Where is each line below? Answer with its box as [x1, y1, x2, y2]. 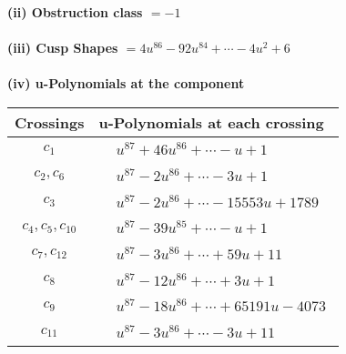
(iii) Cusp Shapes [7, 38, 118, 57]
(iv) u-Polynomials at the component [7, 74, 245, 93]
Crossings [15, 111, 85, 133]
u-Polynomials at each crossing [98, 111, 324, 133]
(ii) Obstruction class [7, 3, 143, 21]
